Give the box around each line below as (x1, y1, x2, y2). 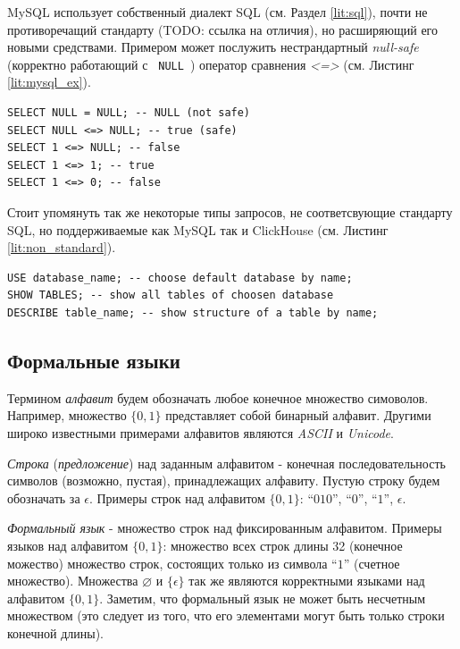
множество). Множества (7, 571, 138, 590)
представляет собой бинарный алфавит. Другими (165, 406, 431, 425)
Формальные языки (7, 346, 180, 374)
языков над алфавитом (7, 535, 129, 554)
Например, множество (7, 406, 127, 425)
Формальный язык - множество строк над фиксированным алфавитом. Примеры (7, 518, 442, 537)
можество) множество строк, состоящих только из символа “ (7, 553, 338, 572)
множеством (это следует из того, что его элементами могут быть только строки (7, 606, 445, 625)
